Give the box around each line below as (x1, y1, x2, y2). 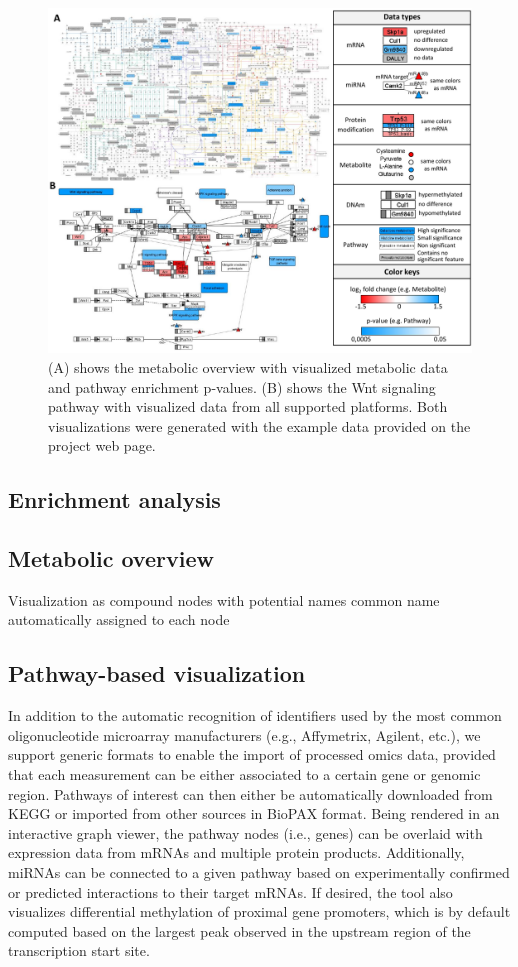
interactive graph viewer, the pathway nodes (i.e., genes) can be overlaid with (8, 822, 483, 843)
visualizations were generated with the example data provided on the (48, 415, 471, 436)
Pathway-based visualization (8, 658, 306, 689)
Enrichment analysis (8, 484, 221, 515)
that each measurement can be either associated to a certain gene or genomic (8, 764, 481, 785)
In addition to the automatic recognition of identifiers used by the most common (8, 705, 502, 726)
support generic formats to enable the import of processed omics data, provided (8, 744, 496, 765)
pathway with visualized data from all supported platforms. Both (48, 396, 448, 417)
